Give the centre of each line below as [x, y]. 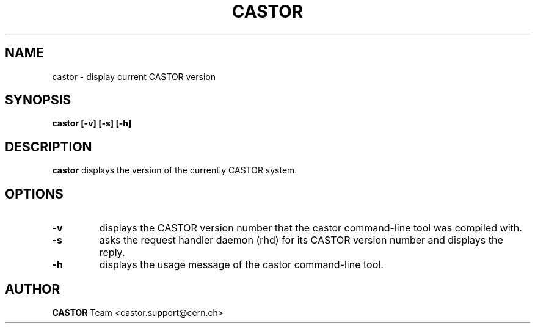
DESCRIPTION [49, 147]
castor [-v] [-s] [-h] [92, 123]
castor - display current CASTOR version [134, 76]
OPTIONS [34, 194]
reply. [112, 253]
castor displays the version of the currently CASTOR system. [175, 170]
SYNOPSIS [38, 100]
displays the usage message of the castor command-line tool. [241, 265]
